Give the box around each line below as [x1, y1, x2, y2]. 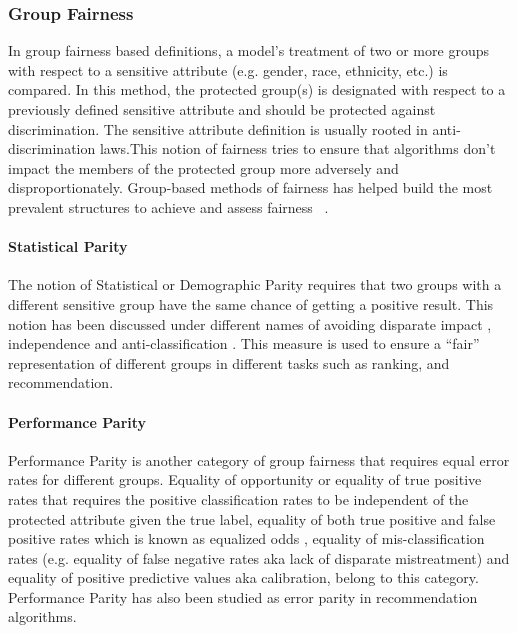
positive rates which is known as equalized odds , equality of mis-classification [8, 528, 485, 549]
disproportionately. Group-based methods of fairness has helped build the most [8, 177, 493, 198]
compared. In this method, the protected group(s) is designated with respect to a [8, 79, 506, 100]
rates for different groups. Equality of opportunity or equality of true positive [8, 469, 482, 490]
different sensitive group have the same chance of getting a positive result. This [8, 293, 494, 314]
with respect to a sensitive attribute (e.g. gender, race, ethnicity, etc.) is [8, 59, 448, 80]
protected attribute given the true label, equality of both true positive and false [8, 508, 496, 529]
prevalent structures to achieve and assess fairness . [8, 196, 329, 217]
